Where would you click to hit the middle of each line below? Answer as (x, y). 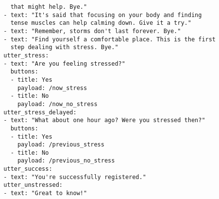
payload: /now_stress (52, 88)
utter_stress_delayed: (40, 112)
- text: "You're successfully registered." (75, 177)
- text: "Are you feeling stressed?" (64, 63)
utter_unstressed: (33, 185)
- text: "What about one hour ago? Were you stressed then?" (104, 120)
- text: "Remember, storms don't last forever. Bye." (92, 31)
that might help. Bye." (49, 7)
